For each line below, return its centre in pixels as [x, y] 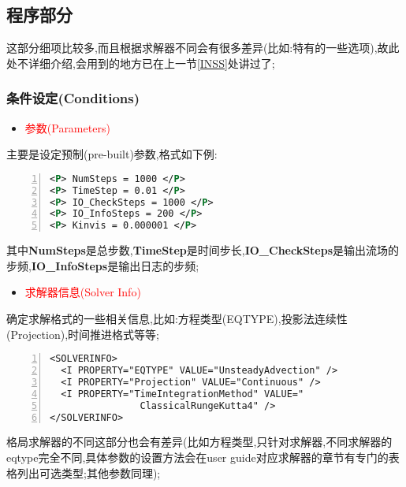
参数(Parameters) [67, 127]
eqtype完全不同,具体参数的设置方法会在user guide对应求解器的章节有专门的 [197, 457]
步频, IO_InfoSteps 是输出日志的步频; [103, 265]
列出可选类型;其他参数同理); [89, 472]
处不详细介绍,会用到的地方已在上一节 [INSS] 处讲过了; [141, 63]
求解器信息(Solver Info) [83, 292]
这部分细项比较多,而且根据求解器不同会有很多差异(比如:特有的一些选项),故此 [203, 48]
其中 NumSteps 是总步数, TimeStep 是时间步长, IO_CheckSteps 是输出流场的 [203, 250]
